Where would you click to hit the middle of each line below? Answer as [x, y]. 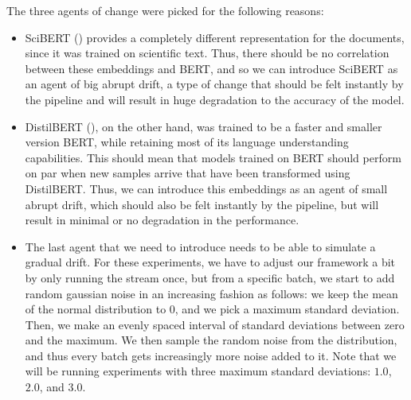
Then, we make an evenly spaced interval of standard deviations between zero [215, 324]
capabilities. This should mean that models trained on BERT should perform [213, 157]
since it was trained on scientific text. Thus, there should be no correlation [207, 53]
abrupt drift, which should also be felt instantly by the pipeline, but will [202, 204]
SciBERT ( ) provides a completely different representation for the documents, [215, 37]
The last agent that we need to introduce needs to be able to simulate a [200, 246]
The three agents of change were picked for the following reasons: [165, 10]
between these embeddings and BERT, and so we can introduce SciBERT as [211, 68]
